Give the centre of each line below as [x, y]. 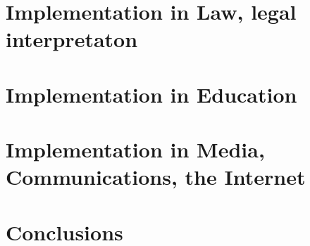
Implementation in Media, [135, 149]
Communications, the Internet [156, 177]
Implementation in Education [151, 94]
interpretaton [72, 39]
